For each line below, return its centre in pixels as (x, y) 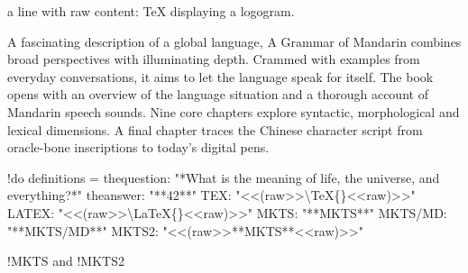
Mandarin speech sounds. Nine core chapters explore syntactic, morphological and (234, 111)
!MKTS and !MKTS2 (66, 261)
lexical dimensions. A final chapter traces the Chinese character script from (215, 129)
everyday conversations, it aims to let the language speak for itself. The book (220, 76)
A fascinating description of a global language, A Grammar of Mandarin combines (234, 41)
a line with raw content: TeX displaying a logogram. (151, 11)
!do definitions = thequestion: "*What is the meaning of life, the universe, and (224, 177)
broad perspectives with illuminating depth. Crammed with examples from (214, 59)
